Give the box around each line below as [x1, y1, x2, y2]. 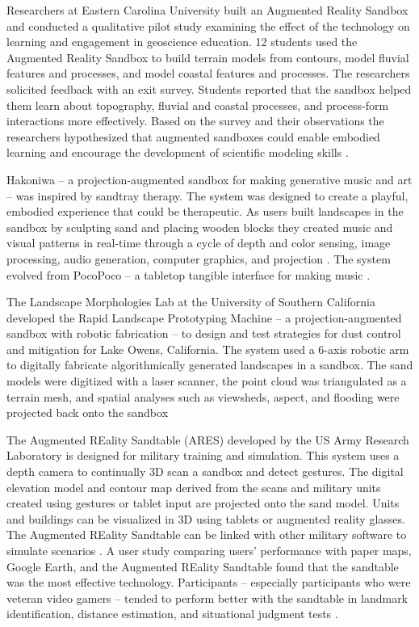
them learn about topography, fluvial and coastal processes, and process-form [6, 96, 389, 113]
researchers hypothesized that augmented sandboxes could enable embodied [6, 128, 380, 145]
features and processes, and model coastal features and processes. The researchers [6, 65, 410, 82]
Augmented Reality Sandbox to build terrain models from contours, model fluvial [6, 48, 409, 65]
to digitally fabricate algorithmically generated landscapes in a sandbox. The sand [6, 356, 413, 373]
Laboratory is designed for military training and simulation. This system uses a [6, 447, 400, 464]
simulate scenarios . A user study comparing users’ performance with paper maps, [6, 542, 412, 558]
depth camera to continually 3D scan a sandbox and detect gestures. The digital [6, 463, 404, 480]
